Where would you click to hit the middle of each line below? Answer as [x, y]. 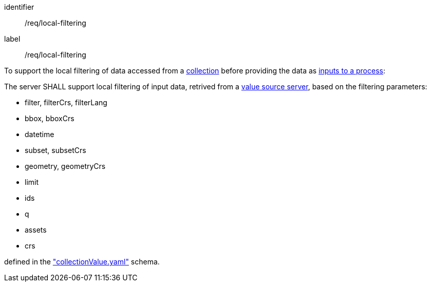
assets [36, 230]
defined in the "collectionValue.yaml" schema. [82, 262]
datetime [40, 134]
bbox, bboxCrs [50, 118]
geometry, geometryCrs [65, 166]
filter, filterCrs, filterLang [66, 102]
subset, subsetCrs [55, 150]
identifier [19, 7]
